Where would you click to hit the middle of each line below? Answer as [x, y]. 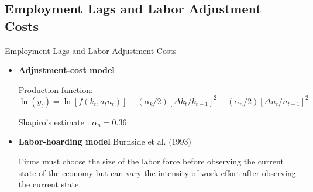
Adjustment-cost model [66, 70]
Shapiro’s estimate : [54, 121]
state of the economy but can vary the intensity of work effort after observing [157, 172]
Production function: [56, 89]
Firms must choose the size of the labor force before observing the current [151, 161]
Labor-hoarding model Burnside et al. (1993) [105, 141]
